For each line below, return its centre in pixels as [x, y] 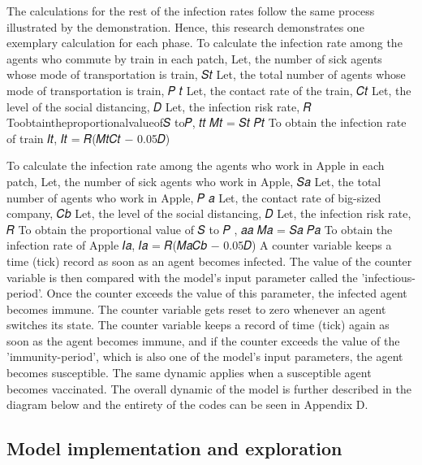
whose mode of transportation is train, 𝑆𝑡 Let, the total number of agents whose [206, 74]
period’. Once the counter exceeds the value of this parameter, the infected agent [207, 293]
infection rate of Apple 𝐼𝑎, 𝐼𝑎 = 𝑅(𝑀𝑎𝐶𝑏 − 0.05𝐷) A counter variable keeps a [199, 245]
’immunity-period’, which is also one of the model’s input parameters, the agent [205, 356]
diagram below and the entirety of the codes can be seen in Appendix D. [187, 404]
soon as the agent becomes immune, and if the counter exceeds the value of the [203, 340]
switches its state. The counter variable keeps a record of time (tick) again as [198, 325]
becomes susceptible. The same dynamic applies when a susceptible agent [189, 373]
